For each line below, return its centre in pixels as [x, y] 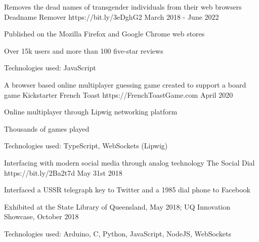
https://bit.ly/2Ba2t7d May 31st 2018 [63, 172]
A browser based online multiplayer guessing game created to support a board [125, 84]
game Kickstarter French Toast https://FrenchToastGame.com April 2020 [119, 94]
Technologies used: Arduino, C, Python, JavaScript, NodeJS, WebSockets [118, 233]
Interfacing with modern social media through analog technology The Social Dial [129, 162]
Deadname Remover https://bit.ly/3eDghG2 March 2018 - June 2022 [112, 16]
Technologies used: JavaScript [50, 68]
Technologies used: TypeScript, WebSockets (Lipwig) [86, 146]
